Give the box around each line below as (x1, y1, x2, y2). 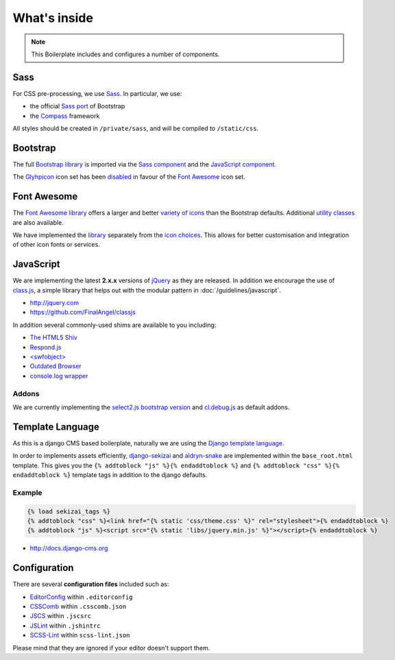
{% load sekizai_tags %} (27, 507, 111, 515)
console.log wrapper (29, 371, 88, 380)
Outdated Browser (29, 362, 82, 370)
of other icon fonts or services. (12, 241, 100, 249)
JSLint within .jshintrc (29, 621, 101, 630)
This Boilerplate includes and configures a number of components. (31, 50, 220, 58)
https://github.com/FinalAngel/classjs (29, 308, 136, 317)
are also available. (12, 218, 64, 226)
